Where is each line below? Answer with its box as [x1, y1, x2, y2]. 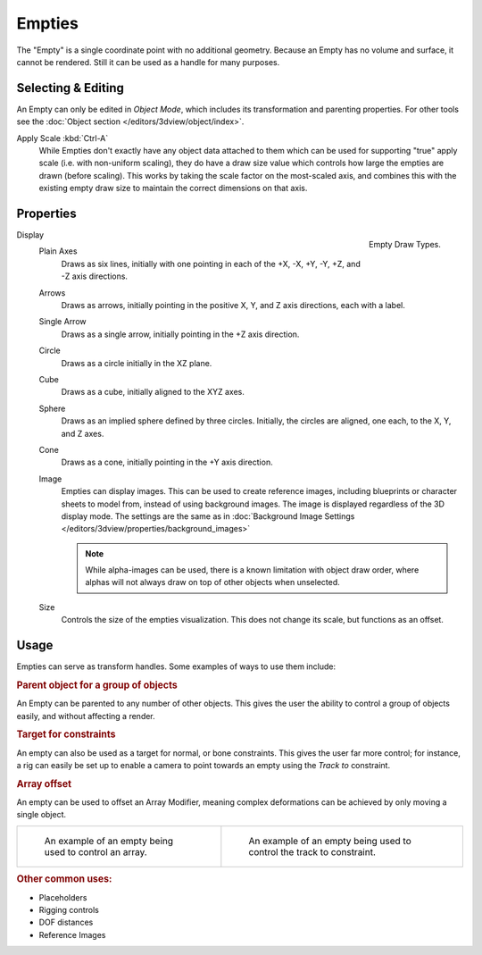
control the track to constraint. [248, 845, 377, 858]
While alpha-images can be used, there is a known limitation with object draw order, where [85, 565, 420, 575]
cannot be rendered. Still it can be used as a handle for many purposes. [16, 56, 280, 67]
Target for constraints [16, 728, 116, 741]
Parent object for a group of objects [16, 679, 178, 691]
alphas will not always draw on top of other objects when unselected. [85, 577, 341, 588]
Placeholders [38, 892, 87, 902]
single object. [16, 809, 67, 820]
